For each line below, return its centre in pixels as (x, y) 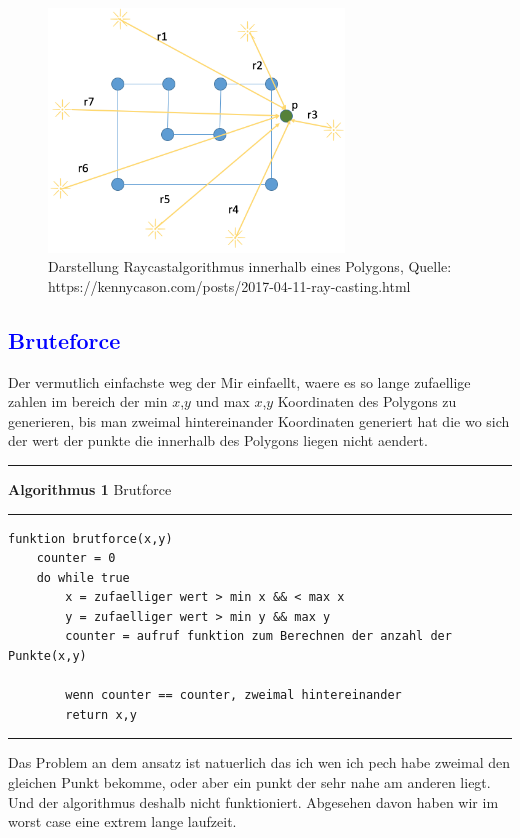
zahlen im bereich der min (88, 401)
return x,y (101, 714)
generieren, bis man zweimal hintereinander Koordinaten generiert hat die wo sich (259, 420)
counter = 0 (76, 558)
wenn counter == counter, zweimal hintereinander (233, 695)
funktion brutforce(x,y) (90, 538)
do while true (83, 577)
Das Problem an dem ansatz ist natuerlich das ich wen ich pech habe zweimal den (259, 762)
